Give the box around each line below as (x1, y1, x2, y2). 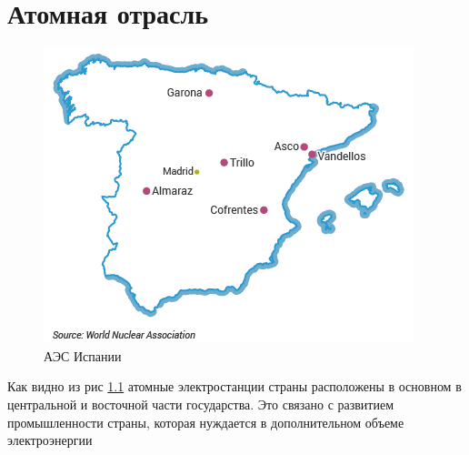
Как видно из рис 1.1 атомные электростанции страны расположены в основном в (7, 377, 462, 396)
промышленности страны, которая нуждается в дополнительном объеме (7, 412, 404, 431)
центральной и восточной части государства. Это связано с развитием (7, 394, 394, 413)
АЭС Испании (44, 346, 122, 365)
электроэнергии (7, 430, 93, 450)
